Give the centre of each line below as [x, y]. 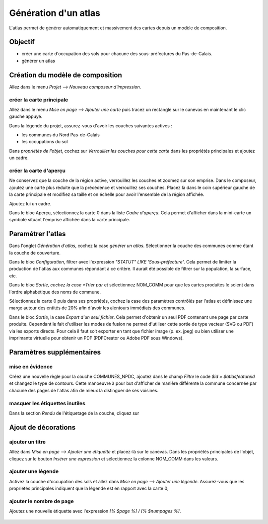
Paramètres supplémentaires [55, 352]
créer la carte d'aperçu [37, 171]
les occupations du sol [45, 142]
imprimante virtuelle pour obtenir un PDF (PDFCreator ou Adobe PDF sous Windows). [96, 338]
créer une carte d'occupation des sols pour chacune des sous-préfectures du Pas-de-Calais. [117, 54]
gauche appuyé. [26, 116]
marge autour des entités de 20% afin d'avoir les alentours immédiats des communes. [97, 308]
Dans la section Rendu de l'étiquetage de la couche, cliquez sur [74, 413]
